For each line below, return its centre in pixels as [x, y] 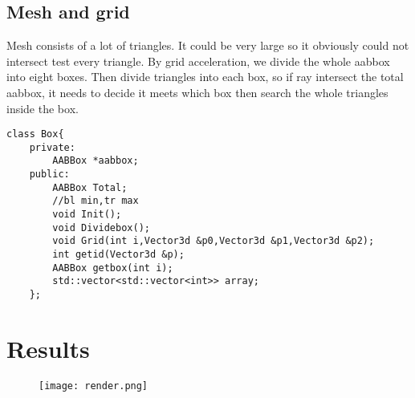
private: [52, 147]
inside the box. [43, 108]
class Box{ [35, 134]
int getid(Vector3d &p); [118, 255]
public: [49, 175]
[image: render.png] [94, 386]
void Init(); [87, 215]
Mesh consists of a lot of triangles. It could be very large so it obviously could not [208, 45]
